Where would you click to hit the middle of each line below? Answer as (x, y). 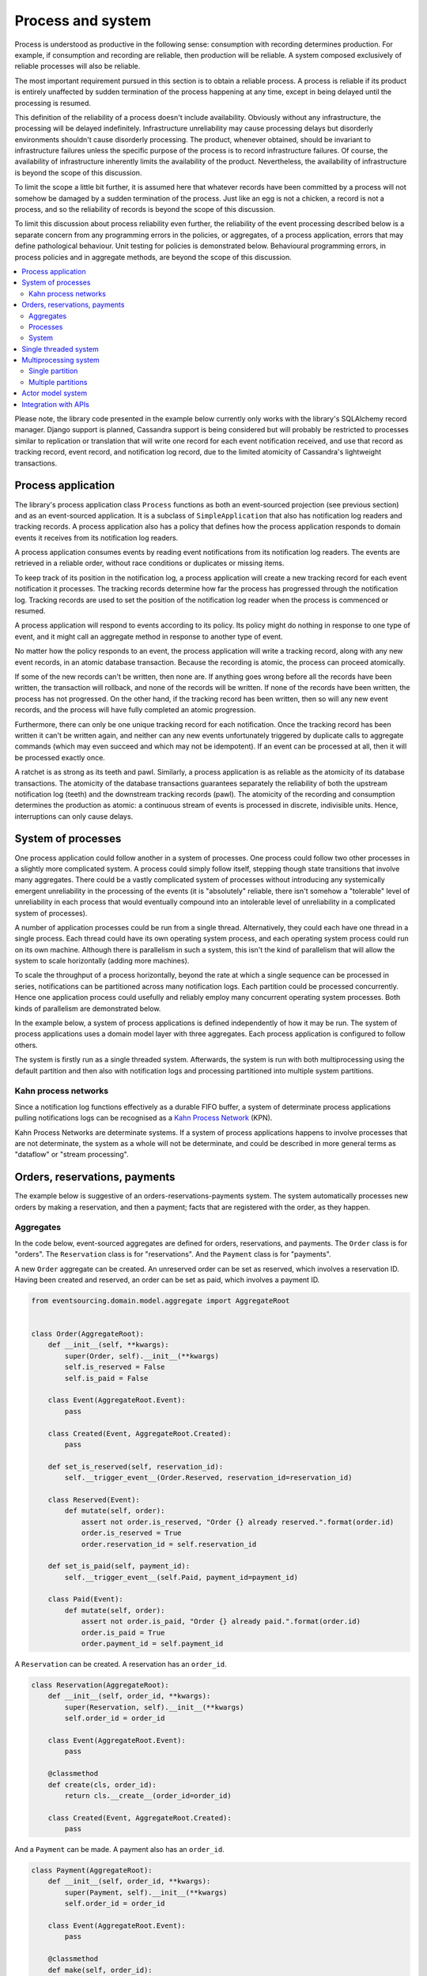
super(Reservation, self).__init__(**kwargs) (154, 1707)
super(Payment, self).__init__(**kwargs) (146, 1892)
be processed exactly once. (60, 757)
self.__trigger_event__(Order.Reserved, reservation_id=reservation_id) (208, 1478)
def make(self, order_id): (100, 1970)
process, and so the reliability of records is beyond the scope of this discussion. (145, 209)
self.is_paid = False (106, 1378)
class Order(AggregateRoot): (88, 1334)
